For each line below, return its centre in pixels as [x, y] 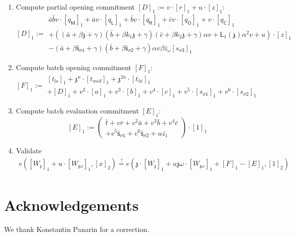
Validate [29, 151]
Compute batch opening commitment [74, 67]
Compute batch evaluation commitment [77, 111]
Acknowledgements [71, 204]
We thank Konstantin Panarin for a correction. [77, 229]
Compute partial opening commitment [75, 7]
